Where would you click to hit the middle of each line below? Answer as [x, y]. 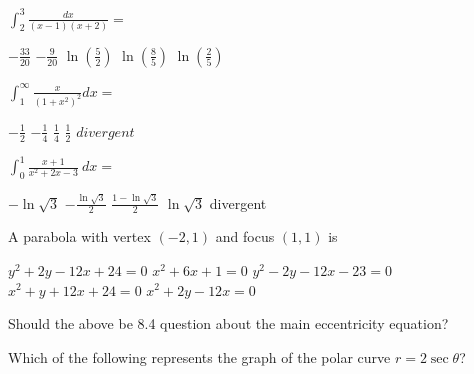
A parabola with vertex [79, 236]
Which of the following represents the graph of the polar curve [199, 356]
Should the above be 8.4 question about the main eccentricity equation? [228, 323]
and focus [245, 236]
